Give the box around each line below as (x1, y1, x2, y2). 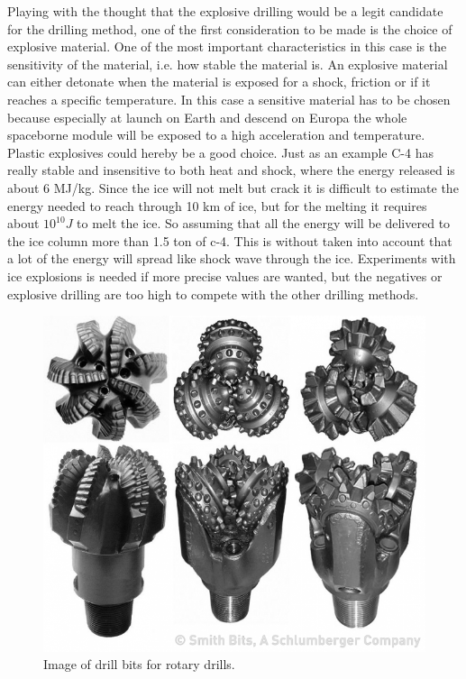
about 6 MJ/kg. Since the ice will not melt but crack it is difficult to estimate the (7, 178, 459, 197)
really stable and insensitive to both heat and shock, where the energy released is (7, 161, 455, 179)
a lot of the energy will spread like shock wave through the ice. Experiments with (7, 249, 456, 268)
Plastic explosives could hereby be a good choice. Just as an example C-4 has (7, 142, 434, 161)
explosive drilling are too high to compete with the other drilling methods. (7, 284, 419, 303)
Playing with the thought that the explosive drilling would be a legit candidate (7, 2, 443, 20)
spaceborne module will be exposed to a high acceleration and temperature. (7, 125, 425, 144)
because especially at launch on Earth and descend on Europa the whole (7, 107, 407, 126)
